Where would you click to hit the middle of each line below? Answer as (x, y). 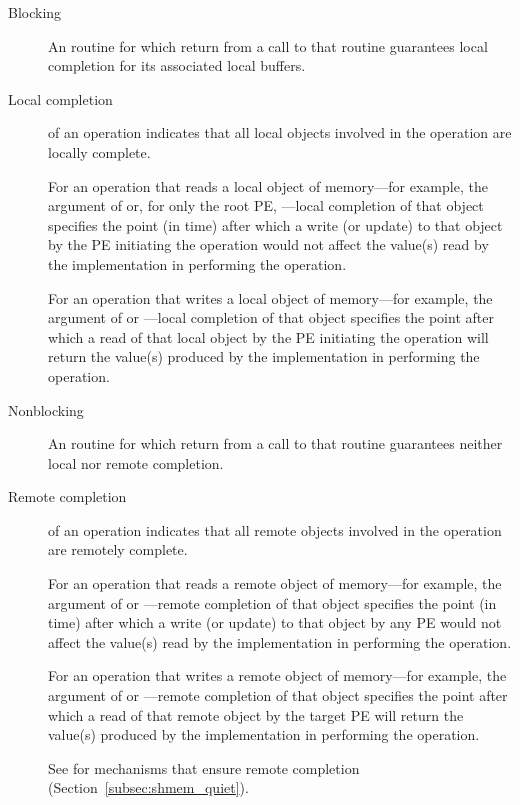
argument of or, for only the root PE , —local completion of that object (266, 205)
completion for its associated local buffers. (177, 65)
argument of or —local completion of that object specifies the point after (271, 317)
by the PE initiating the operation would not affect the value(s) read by (268, 244)
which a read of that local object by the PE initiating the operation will (268, 336)
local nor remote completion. (136, 462)
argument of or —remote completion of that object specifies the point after (278, 695)
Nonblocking (46, 409)
